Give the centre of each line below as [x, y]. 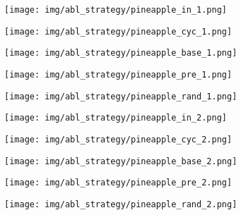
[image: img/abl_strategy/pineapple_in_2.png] [116, 118]
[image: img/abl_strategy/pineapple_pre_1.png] [118, 74]
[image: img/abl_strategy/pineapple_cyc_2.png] [118, 139]
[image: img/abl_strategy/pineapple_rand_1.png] [121, 96]
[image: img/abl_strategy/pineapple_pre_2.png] [118, 183]
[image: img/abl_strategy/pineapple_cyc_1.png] [118, 31]
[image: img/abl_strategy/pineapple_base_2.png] [121, 161]
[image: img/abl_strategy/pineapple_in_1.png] [116, 10]
